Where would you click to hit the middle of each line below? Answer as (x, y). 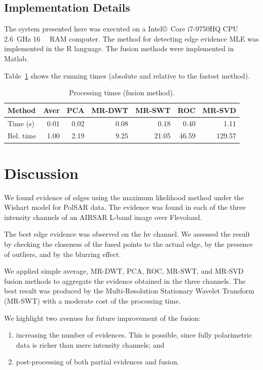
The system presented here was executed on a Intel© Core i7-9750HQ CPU (121, 29)
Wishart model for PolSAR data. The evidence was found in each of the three (125, 207)
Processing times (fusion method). (122, 92)
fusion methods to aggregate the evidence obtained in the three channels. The (125, 281)
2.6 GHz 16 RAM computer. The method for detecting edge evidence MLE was (131, 38)
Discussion (41, 173)
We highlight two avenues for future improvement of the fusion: (103, 318)
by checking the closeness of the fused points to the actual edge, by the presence (128, 244)
